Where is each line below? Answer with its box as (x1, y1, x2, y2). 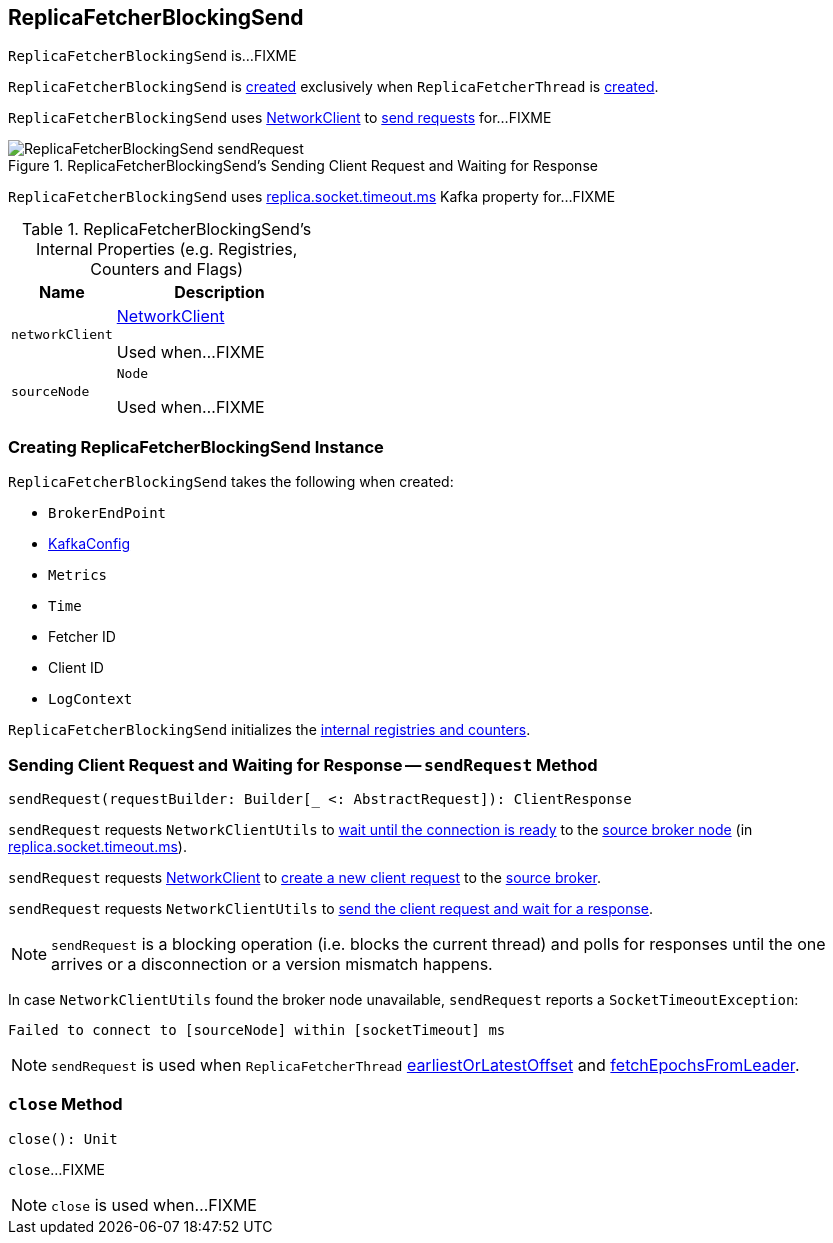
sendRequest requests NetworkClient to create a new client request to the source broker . (8, 868, 601, 886)
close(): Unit (8, 1130, 118, 1147)
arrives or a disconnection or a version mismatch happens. (51, 953, 493, 974)
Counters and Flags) (90, 259, 243, 280)
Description (174, 282, 265, 303)
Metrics (48, 567, 108, 584)
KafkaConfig (48, 535, 131, 553)
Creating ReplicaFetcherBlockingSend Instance (8, 436, 384, 457)
